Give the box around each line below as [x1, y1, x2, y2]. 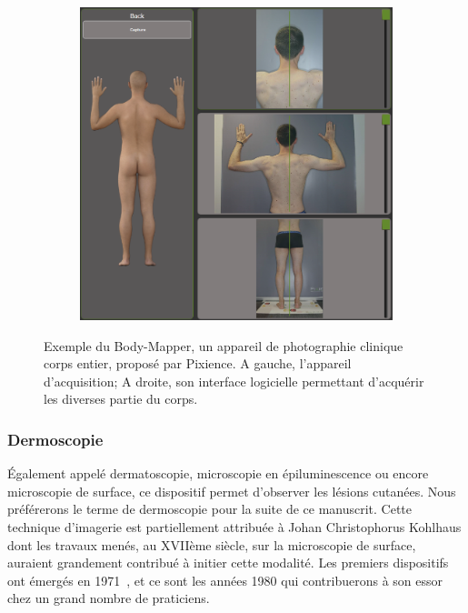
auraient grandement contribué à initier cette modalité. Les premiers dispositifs [7, 553, 449, 572]
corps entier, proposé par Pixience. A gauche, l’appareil [44, 354, 352, 373]
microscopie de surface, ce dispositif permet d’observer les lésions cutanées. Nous [7, 481, 456, 500]
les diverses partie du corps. [44, 389, 198, 408]
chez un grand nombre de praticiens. [7, 588, 210, 608]
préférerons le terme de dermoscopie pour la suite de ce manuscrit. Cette [7, 499, 413, 518]
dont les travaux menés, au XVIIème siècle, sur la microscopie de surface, [7, 535, 416, 554]
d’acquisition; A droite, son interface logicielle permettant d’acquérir [44, 371, 424, 390]
